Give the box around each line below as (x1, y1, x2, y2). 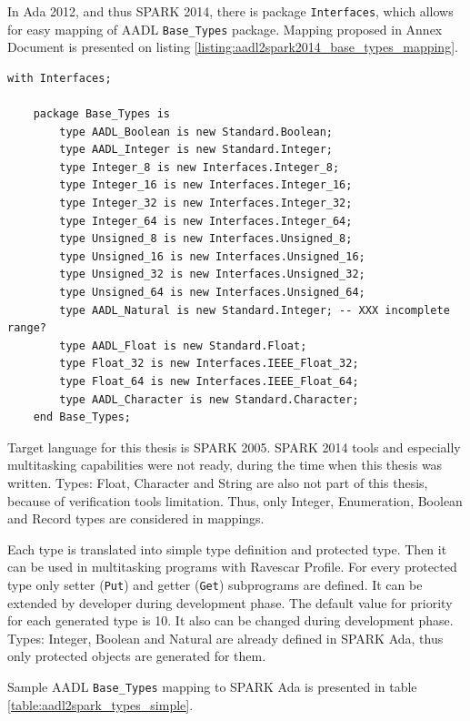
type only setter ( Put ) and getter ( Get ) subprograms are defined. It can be (7, 574, 423, 594)
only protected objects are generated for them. (7, 646, 266, 665)
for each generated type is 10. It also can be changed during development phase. (7, 611, 454, 630)
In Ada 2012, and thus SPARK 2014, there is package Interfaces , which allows (7, 2, 454, 20)
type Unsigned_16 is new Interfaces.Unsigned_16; (59, 249, 365, 263)
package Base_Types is (33, 107, 170, 121)
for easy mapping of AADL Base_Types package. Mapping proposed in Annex (7, 19, 443, 38)
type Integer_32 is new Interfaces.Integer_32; (59, 197, 353, 210)
